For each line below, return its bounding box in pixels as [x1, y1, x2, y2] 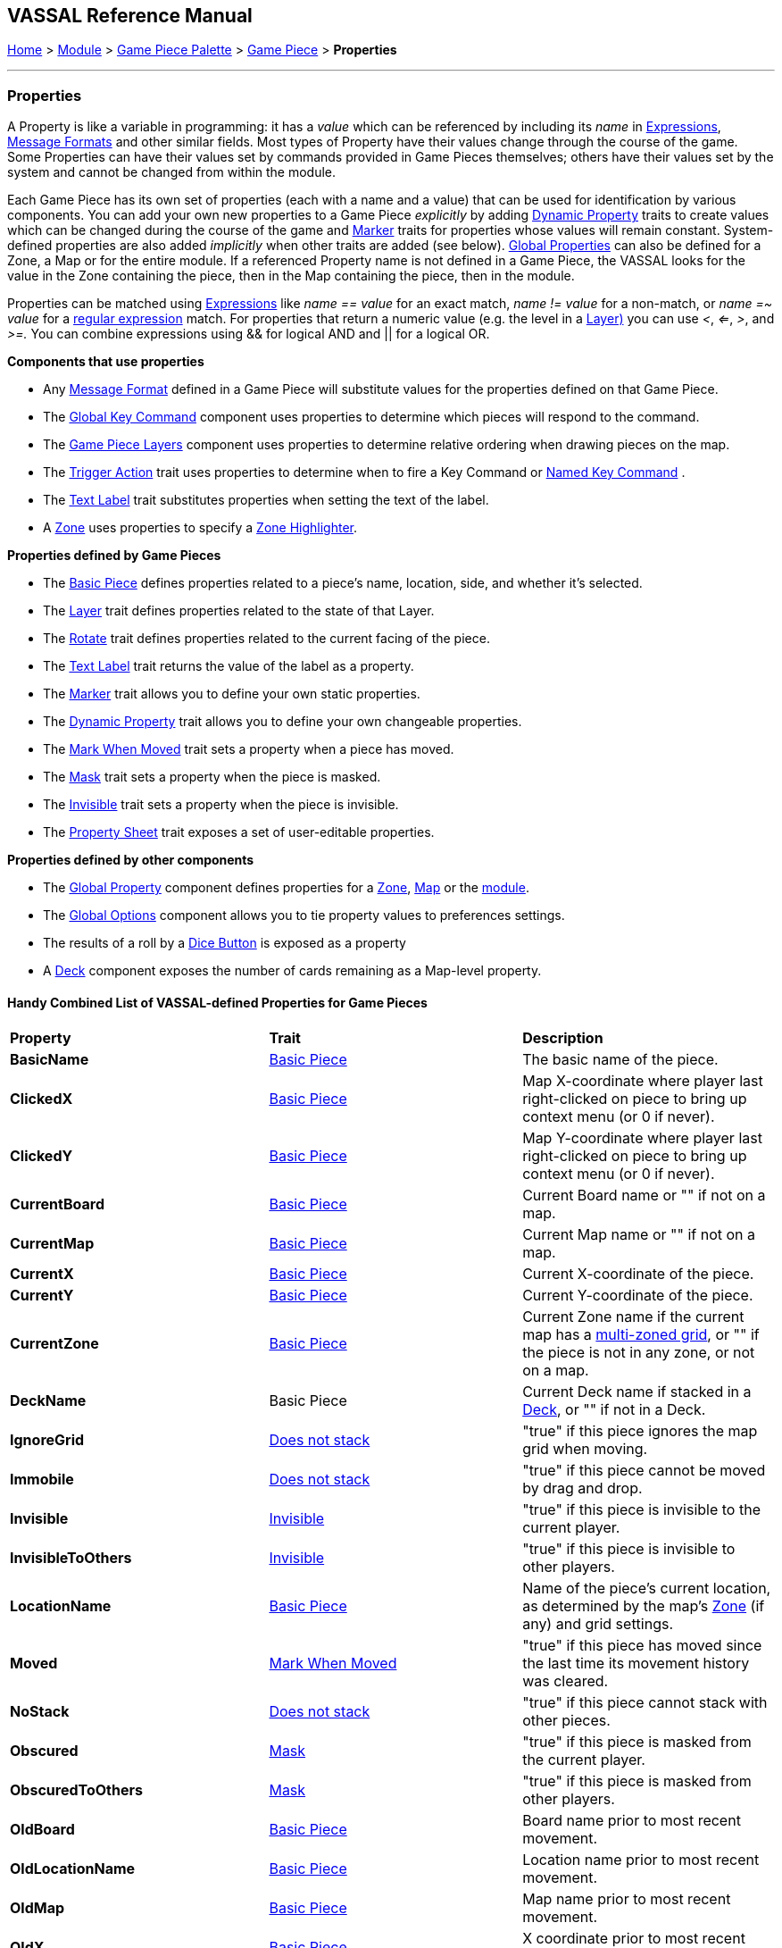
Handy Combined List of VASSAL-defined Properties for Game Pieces [7, 994, 428, 1010]
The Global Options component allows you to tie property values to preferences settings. [43, 907, 565, 924]
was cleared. [522, 1672, 609, 1691]
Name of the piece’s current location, [522, 1579, 771, 1598]
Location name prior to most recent [522, 1851, 760, 1869]
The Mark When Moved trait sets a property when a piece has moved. [43, 741, 454, 757]
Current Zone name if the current [522, 1308, 745, 1326]
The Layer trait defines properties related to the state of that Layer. [43, 603, 435, 619]
